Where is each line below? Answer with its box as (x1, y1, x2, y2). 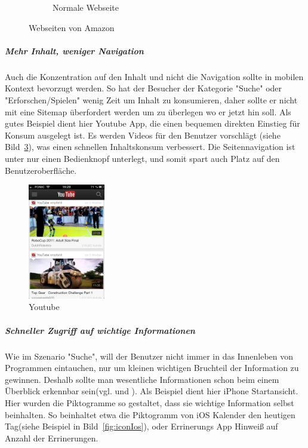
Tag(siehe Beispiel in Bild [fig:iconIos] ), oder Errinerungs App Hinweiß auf (5, 420, 278, 432)
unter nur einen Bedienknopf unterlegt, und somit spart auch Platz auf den (5, 152, 280, 164)
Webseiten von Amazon (29, 21, 115, 33)
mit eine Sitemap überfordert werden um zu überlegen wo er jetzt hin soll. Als (5, 105, 291, 118)
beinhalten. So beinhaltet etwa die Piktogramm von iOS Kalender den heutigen (5, 408, 295, 421)
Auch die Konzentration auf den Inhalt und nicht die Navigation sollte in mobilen (5, 70, 304, 82)
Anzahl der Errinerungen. (5, 431, 98, 444)
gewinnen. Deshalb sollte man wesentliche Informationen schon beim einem (5, 373, 279, 385)
